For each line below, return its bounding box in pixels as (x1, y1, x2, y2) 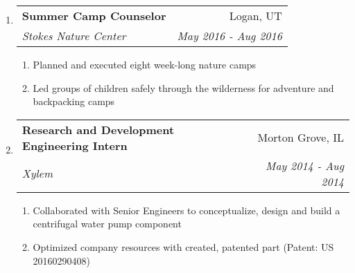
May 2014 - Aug (266, 157, 344, 173)
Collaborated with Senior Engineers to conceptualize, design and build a (33, 203, 340, 217)
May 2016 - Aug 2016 (177, 28, 282, 44)
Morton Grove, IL (257, 129, 344, 146)
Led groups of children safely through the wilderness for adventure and (33, 80, 334, 95)
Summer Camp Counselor (21, 8, 166, 23)
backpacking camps (33, 94, 115, 109)
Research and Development (21, 121, 175, 138)
